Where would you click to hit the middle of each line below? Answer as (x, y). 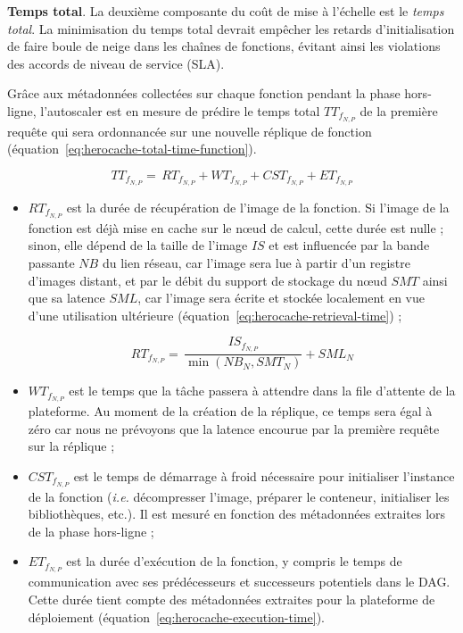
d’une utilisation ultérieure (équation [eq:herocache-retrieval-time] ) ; (215, 315)
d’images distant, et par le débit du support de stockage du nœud (207, 280)
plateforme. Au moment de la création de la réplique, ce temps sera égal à (230, 411)
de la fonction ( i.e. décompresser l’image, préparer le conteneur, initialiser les (239, 496)
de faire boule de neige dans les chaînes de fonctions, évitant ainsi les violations (224, 46)
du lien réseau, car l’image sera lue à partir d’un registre (256, 262)
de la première (399, 110)
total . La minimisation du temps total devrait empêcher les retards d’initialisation (231, 28)
